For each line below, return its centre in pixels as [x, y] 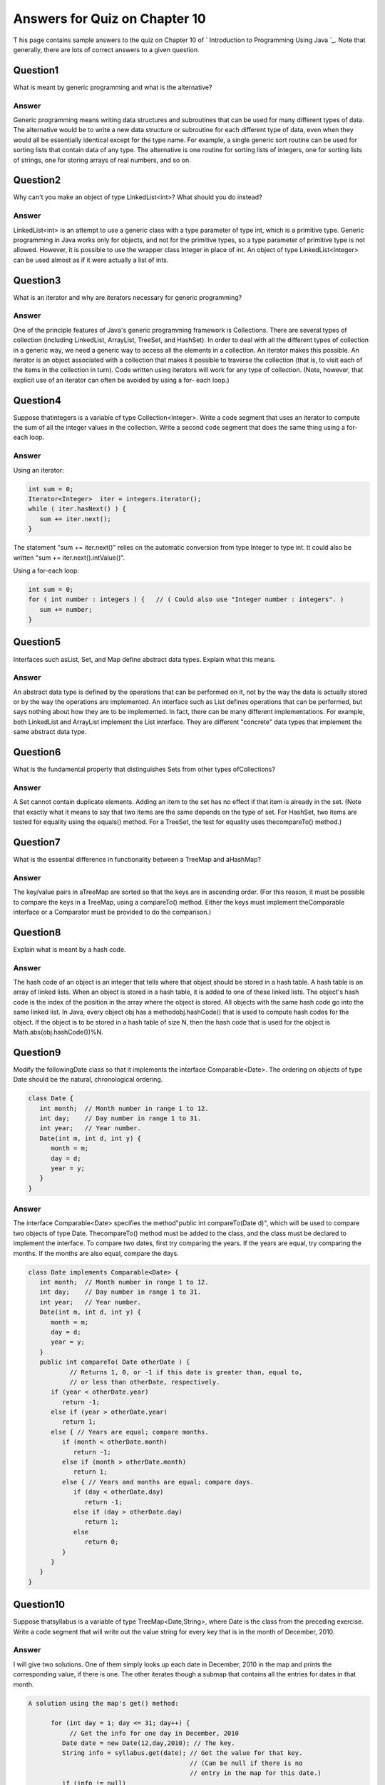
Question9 [37, 1052]
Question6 [37, 752]
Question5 [37, 642]
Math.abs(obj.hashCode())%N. [58, 1032]
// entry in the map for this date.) [256, 1773]
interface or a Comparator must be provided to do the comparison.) [112, 912]
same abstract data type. [50, 732]
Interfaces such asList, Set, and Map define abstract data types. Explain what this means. [144, 659]
